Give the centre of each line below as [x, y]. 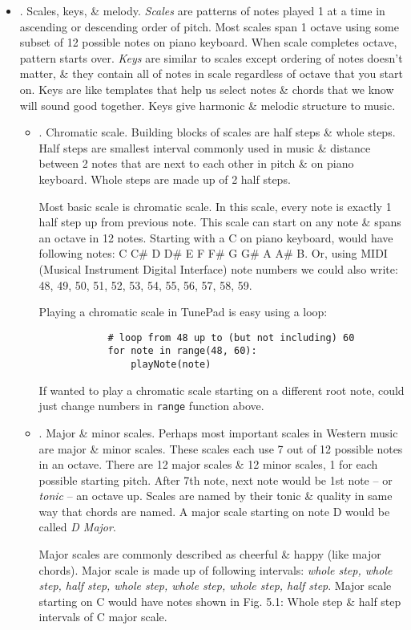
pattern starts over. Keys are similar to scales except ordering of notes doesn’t [211, 57]
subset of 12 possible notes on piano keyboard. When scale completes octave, [208, 42]
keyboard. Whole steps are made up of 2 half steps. [165, 179]
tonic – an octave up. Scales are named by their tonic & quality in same [216, 496]
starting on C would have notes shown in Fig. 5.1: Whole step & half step [220, 601]
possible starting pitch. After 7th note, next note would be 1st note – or [216, 480]
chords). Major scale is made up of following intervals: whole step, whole [216, 569]
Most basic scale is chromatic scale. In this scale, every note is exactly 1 [215, 206]
